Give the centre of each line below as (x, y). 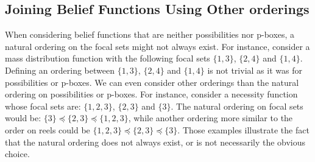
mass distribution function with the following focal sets (108, 58)
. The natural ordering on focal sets (237, 106)
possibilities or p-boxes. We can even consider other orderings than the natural (152, 82)
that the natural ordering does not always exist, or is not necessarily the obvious (155, 142)
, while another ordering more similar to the (211, 118)
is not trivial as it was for (255, 70)
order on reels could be (48, 129)
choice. (17, 154)
